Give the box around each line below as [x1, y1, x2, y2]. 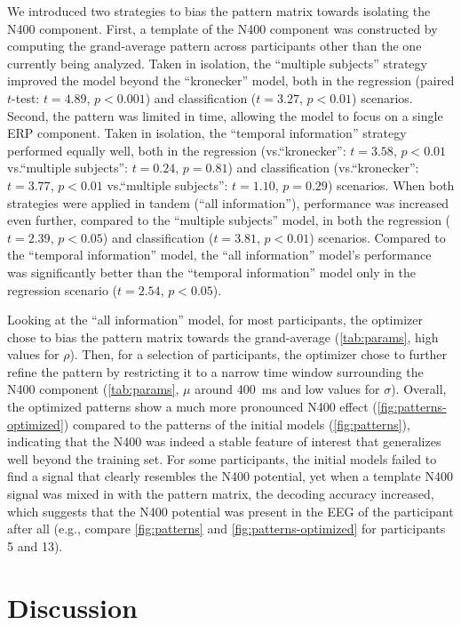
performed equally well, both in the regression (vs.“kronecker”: [7, 140, 346, 159]
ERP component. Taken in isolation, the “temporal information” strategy [7, 124, 407, 142]
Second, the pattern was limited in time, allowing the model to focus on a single [7, 106, 443, 124]
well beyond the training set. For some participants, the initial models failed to [7, 449, 437, 468]
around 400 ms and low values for [195, 380, 380, 398]
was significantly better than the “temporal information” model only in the [7, 262, 416, 281]
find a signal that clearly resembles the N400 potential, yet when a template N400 [7, 467, 453, 485]
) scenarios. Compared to [309, 228, 446, 246]
